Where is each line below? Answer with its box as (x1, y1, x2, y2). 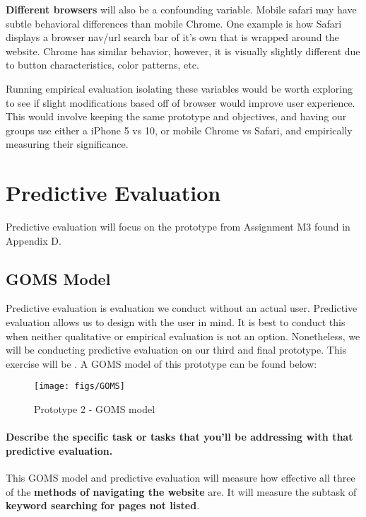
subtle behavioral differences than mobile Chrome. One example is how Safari (6, 16, 342, 30)
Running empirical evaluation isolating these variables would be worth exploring (6, 81, 353, 95)
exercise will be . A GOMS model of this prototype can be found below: (6, 356, 317, 371)
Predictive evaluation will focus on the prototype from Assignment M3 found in (6, 219, 350, 234)
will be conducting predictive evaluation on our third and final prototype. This (6, 342, 347, 357)
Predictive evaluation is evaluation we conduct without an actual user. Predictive (6, 301, 358, 315)
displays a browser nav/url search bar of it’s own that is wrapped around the (6, 30, 339, 45)
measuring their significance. (6, 136, 129, 151)
